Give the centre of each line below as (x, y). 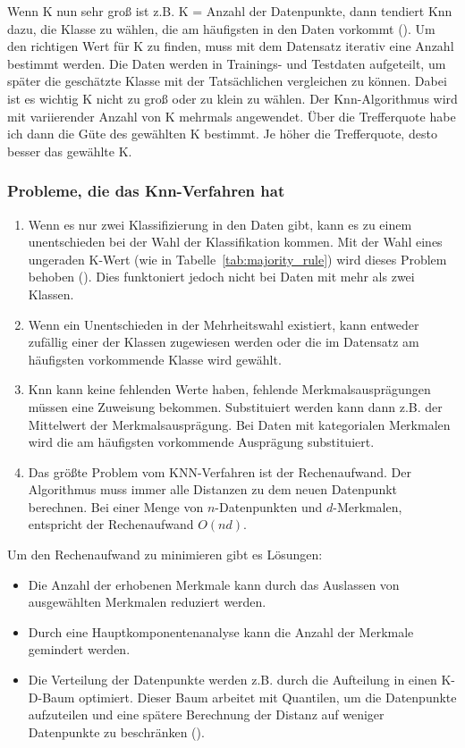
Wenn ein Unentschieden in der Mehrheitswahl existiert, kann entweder (224, 324)
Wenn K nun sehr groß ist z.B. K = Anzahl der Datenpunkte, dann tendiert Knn (230, 11)
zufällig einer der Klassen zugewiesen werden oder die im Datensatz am (224, 342)
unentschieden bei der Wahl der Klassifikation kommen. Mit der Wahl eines (235, 242)
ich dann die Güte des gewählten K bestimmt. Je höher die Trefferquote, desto (222, 134)
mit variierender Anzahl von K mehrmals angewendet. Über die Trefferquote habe (232, 116)
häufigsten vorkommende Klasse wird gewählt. (155, 359)
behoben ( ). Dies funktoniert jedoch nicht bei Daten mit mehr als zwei (221, 277)
